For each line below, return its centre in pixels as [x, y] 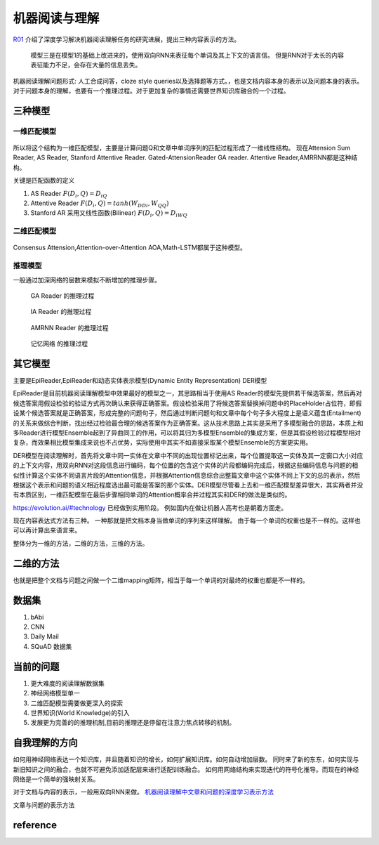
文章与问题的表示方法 [44, 805]
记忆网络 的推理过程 [59, 343]
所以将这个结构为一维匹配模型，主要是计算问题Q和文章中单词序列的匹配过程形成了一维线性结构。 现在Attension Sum [182, 148]
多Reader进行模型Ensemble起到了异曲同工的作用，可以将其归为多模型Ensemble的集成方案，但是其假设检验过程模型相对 [187, 433]
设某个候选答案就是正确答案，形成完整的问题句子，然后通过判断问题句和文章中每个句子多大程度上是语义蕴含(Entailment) [187, 413]
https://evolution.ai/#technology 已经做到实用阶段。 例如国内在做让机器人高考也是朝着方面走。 [150, 507]
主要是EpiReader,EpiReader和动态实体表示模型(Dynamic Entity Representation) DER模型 [140, 380]
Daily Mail [45, 636]
